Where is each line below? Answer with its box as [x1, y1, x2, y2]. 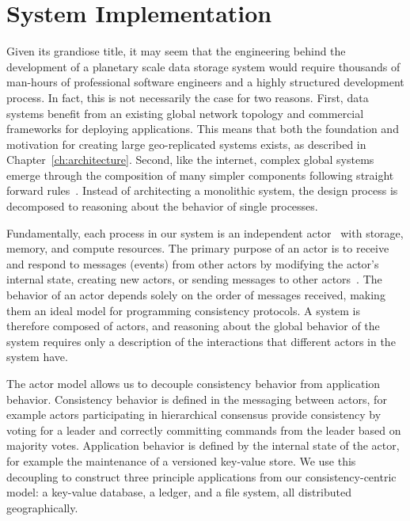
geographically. [6, 499, 78, 515]
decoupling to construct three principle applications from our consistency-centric [6, 468, 397, 485]
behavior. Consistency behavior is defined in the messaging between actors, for [6, 390, 387, 407]
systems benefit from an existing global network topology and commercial [6, 105, 364, 121]
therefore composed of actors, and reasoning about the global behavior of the [6, 318, 380, 334]
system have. [6, 348, 68, 365]
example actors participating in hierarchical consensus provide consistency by [6, 406, 382, 423]
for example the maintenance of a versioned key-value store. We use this [6, 452, 356, 469]
